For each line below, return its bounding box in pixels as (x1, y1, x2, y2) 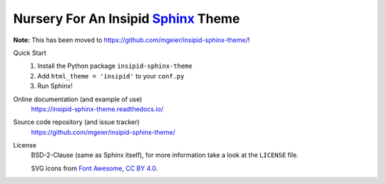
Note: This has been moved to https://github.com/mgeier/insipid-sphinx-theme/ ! (13, 36, 250, 44)
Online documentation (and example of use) (13, 95, 143, 103)
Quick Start (13, 48, 46, 57)
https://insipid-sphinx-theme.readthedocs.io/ (31, 104, 164, 113)
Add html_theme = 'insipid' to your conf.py (37, 71, 185, 80)
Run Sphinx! (37, 82, 73, 91)
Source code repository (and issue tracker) (13, 118, 140, 126)
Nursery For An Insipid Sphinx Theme (13, 11, 240, 26)
